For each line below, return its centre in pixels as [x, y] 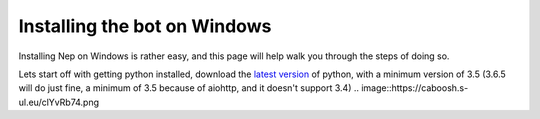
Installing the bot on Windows [145, 26]
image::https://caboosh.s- [415, 88]
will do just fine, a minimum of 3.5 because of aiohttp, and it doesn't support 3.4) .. [189, 88]
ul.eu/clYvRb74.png [59, 102]
